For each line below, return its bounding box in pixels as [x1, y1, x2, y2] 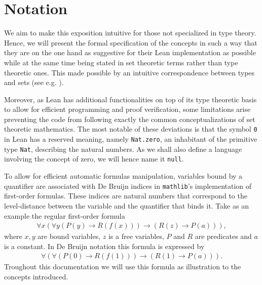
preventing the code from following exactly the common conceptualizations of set [4, 113, 255, 124]
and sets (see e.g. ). [4, 77, 64, 88]
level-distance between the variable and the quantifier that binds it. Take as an [4, 200, 249, 211]
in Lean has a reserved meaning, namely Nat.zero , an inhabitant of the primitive [4, 134, 257, 144]
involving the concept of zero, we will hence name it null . [4, 153, 184, 164]
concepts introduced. [4, 271, 68, 281]
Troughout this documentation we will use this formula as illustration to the [4, 261, 241, 272]
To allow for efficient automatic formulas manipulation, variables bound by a [4, 171, 243, 181]
